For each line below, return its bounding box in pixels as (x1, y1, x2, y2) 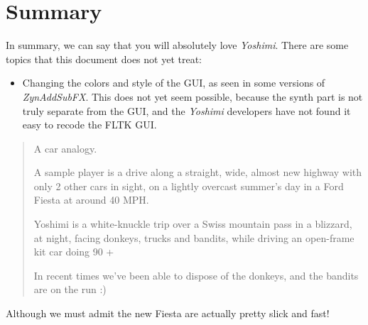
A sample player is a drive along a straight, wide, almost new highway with (33, 165, 362, 180)
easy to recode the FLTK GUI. (22, 117, 157, 132)
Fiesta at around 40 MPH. (33, 192, 149, 207)
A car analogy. (33, 141, 97, 155)
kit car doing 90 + (33, 244, 114, 259)
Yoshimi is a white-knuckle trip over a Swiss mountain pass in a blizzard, (33, 216, 352, 231)
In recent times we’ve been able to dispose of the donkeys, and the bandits (33, 268, 359, 282)
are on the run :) (33, 282, 107, 297)
